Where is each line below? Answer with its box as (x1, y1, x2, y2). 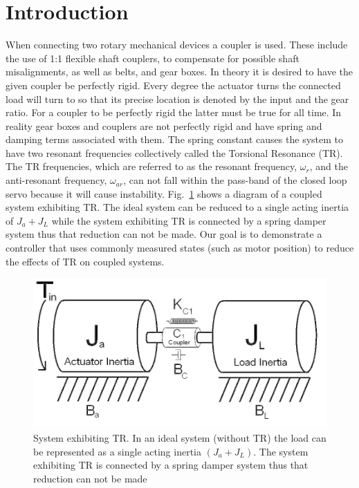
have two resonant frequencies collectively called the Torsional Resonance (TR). (6, 145, 343, 160)
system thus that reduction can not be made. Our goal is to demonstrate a (6, 227, 322, 241)
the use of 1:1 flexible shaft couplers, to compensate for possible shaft (6, 50, 300, 65)
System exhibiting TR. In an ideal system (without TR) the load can (33, 431, 326, 445)
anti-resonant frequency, (6, 173, 107, 187)
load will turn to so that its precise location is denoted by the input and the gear (6, 91, 349, 106)
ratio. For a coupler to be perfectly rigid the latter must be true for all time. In (6, 105, 342, 120)
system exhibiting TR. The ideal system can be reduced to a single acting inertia (6, 200, 349, 214)
